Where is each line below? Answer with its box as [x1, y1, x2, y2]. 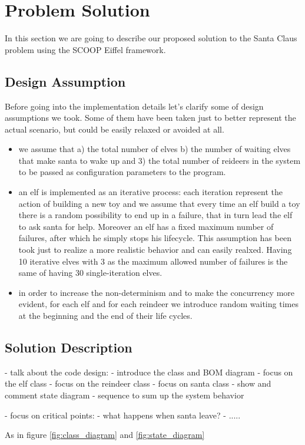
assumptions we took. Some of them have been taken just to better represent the [5, 111, 296, 124]
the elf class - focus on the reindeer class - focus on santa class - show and [5, 377, 271, 390]
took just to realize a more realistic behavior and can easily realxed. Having [18, 243, 292, 256]
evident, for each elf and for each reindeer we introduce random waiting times [18, 298, 299, 310]
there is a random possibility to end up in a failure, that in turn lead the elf [18, 209, 293, 221]
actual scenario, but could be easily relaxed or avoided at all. [5, 123, 224, 135]
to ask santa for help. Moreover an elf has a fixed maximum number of [18, 220, 274, 232]
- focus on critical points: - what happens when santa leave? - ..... [5, 408, 241, 421]
